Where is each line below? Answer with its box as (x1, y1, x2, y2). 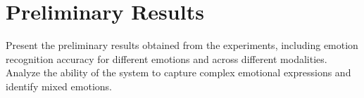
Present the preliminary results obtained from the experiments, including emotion (6, 38, 358, 52)
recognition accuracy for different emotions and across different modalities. (6, 51, 327, 66)
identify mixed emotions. (6, 78, 112, 93)
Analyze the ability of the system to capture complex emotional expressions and (6, 65, 351, 80)
